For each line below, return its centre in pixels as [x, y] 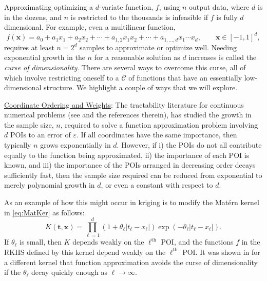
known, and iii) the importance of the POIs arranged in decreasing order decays [130, 165]
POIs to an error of [40, 135]
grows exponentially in [75, 145]
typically [18, 145]
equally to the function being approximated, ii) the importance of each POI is [127, 155]
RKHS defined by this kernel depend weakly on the [85, 252]
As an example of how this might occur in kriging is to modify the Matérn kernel [132, 202]
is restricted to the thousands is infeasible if [139, 17]
